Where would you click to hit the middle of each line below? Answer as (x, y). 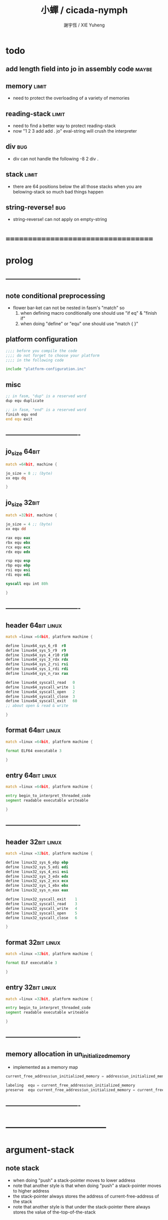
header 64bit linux (34, 625)
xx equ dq (16, 478)
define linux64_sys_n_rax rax (37, 674)
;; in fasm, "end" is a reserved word (46, 409)
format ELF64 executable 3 (34, 751)
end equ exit (19, 419)
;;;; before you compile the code (42, 351)
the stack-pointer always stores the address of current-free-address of (86, 1196)
